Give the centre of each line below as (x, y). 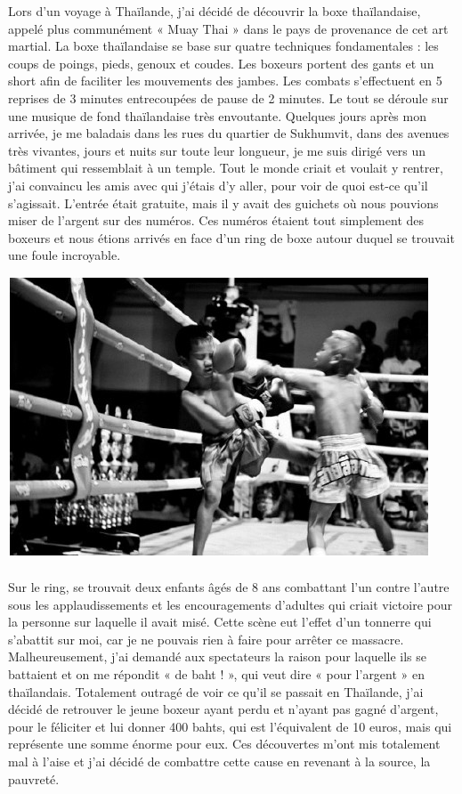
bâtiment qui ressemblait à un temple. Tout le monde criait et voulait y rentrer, (226, 168)
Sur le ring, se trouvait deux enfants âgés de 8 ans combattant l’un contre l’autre (229, 587)
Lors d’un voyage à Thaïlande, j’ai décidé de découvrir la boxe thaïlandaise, (215, 11)
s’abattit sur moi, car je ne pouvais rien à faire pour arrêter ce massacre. (206, 639)
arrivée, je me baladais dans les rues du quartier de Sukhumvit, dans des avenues (229, 133)
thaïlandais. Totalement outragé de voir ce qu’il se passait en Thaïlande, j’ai (216, 691)
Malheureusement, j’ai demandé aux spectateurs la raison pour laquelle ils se (218, 656)
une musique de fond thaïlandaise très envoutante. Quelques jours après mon (217, 115)
